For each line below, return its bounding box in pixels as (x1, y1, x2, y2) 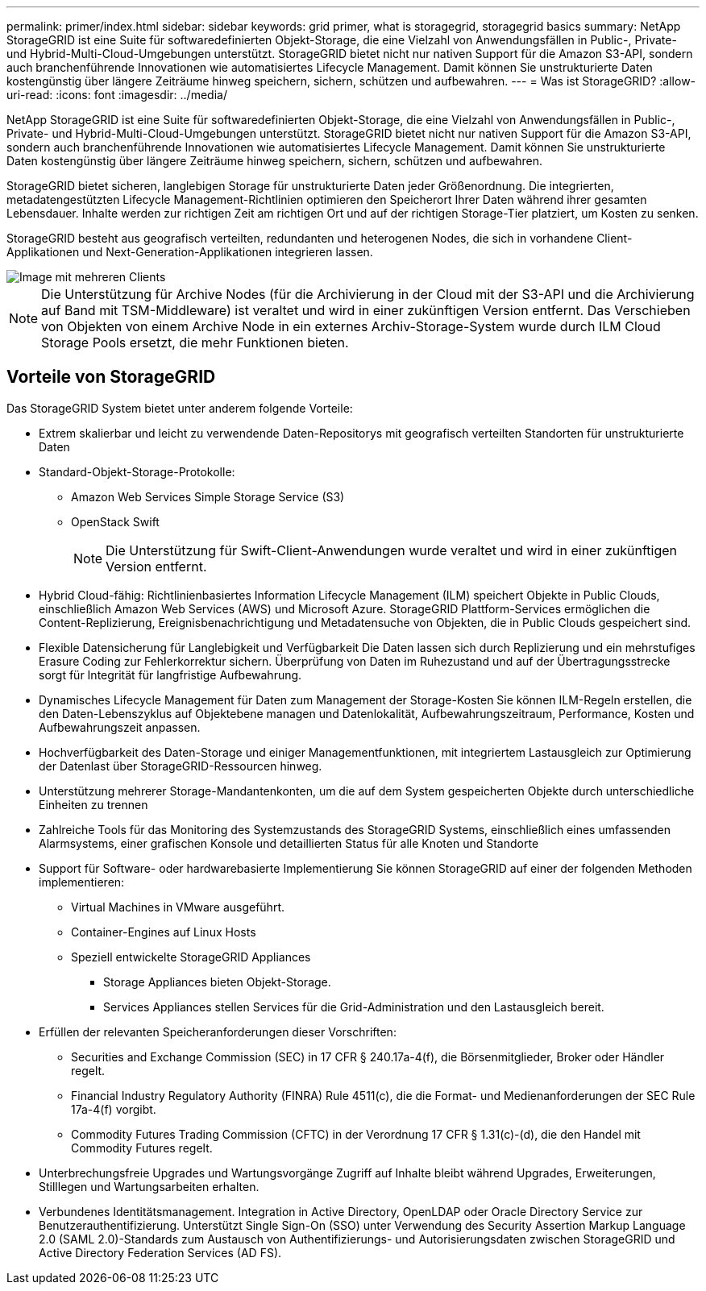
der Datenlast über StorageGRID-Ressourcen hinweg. (39, 758, 322, 773)
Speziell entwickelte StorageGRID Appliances (71, 949, 311, 964)
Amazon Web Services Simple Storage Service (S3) (71, 489, 345, 504)
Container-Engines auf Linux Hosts (71, 924, 256, 939)
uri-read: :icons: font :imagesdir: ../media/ (6, 88, 227, 102)
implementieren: (39, 874, 125, 889)
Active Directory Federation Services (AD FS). (39, 1245, 282, 1260)
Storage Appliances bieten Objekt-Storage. (103, 974, 331, 989)
